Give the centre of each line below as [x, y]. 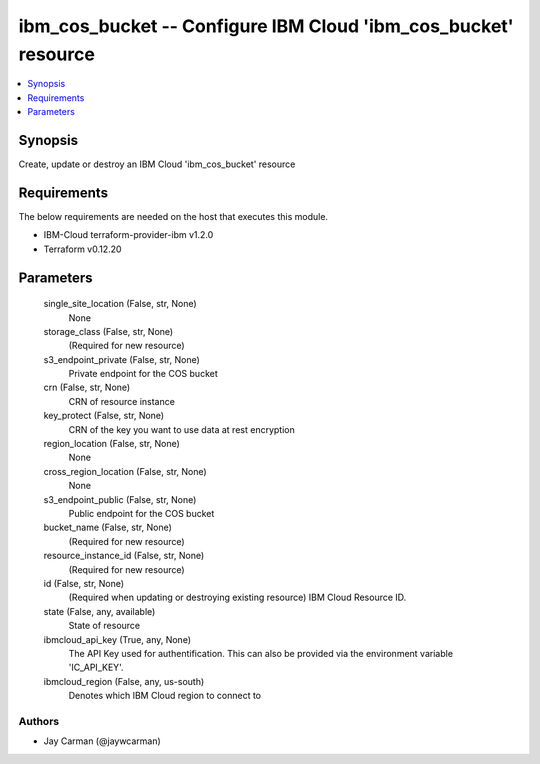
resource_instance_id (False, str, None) [124, 556]
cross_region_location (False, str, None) [125, 471]
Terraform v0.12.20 [82, 249]
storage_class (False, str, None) [108, 331]
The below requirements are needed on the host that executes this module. [173, 216]
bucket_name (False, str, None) [107, 527]
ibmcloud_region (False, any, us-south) [124, 681]
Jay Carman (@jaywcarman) [102, 741]
